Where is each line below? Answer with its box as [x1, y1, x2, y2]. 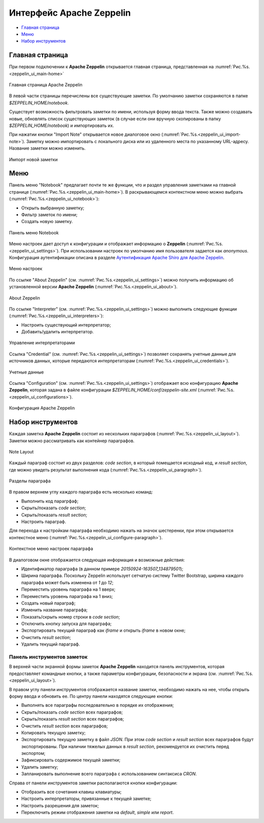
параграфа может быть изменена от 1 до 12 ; [21, 579, 114, 585]
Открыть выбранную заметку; [21, 205, 85, 211]
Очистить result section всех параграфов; [21, 723, 108, 729]
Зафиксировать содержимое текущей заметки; [21, 757, 121, 763]
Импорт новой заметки [9, 156, 58, 162]
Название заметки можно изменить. [9, 145, 86, 151]
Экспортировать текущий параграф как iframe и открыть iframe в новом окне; [21, 627, 186, 633]
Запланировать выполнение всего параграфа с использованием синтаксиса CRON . [21, 771, 197, 777]
